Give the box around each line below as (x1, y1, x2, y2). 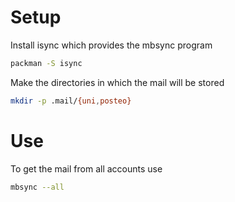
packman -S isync (10, 58, 83, 68)
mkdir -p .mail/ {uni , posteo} (10, 96, 132, 106)
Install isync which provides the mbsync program (10, 39, 213, 51)
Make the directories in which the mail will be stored (10, 76, 225, 88)
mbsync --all (10, 182, 65, 192)
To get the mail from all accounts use (10, 162, 163, 175)
